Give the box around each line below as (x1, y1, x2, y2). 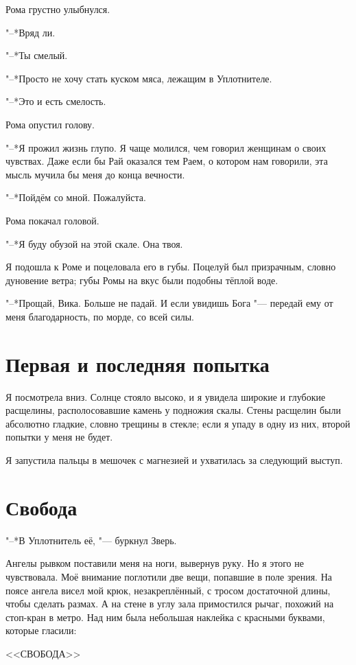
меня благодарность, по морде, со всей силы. (5, 309, 194, 323)
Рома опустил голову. (5, 117, 95, 131)
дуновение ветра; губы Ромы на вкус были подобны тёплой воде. (5, 272, 278, 287)
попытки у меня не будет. (5, 430, 113, 444)
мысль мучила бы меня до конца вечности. (5, 167, 185, 181)
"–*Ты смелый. (5, 48, 68, 62)
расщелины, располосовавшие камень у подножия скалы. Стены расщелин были (5, 403, 341, 417)
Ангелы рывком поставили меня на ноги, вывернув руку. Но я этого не (5, 556, 304, 570)
